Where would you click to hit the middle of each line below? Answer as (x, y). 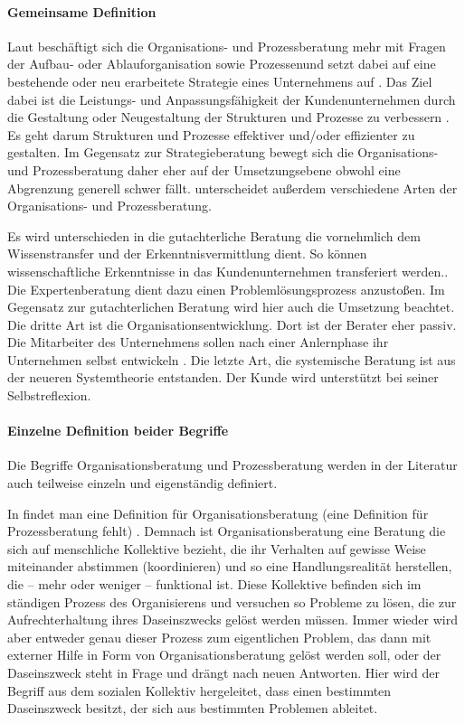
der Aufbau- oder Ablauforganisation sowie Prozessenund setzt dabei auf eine (222, 64)
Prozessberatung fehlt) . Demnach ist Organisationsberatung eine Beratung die (227, 531)
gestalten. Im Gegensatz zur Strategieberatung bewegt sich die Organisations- (223, 152)
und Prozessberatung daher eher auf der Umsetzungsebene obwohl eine (204, 169)
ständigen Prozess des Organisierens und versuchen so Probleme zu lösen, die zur (232, 601)
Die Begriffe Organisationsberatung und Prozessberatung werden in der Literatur (232, 465)
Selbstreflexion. (49, 395)
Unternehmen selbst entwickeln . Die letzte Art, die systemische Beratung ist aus (232, 359)
